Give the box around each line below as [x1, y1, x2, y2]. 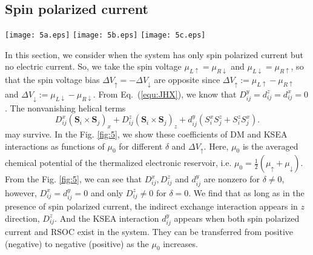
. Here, [203, 139, 229, 152]
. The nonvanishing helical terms [5, 101, 126, 114]
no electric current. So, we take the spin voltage [5, 60, 182, 73]
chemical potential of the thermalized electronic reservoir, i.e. [5, 156, 232, 169]
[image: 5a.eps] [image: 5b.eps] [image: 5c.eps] [5, 31, 206, 40]
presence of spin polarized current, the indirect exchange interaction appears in [5, 199, 298, 212]
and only [90, 186, 124, 199]
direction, [5, 211, 40, 224]
